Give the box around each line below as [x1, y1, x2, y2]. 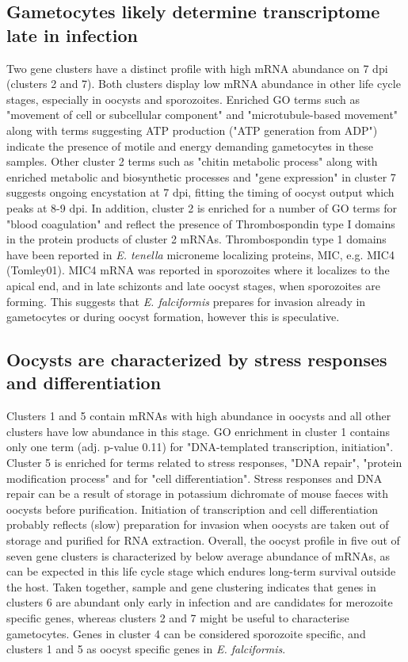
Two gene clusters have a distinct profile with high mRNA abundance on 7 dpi [6, 59, 388, 76]
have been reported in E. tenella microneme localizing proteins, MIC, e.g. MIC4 [6, 246, 395, 262]
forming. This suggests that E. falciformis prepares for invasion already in [6, 293, 366, 309]
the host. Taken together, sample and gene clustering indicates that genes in [6, 578, 376, 595]
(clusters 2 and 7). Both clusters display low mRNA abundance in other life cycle [6, 75, 401, 92]
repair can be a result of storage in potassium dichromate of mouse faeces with [6, 485, 389, 502]
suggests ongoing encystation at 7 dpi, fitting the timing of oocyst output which [6, 184, 395, 201]
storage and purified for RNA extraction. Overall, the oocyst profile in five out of [6, 532, 400, 549]
